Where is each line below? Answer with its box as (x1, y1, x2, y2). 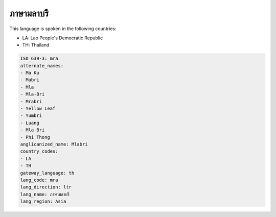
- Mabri (20, 77, 39, 83)
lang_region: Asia (20, 199, 66, 204)
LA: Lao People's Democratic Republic (22, 35, 103, 41)
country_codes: (20, 149, 58, 154)
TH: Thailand (22, 42, 50, 48)
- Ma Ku (20, 70, 39, 76)
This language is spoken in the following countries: (9, 26, 117, 32)
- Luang (20, 120, 39, 126)
